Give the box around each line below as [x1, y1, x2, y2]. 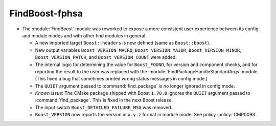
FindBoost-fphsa [9, 8, 83, 19]
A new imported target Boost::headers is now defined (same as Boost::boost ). [35, 40, 211, 46]
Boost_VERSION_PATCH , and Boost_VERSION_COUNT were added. [35, 54, 177, 60]
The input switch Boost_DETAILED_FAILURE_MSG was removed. [35, 104, 173, 110]
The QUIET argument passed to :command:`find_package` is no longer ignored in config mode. [35, 82, 235, 89]
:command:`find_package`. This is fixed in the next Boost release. [35, 97, 173, 103]
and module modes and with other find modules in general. [22, 32, 147, 38]
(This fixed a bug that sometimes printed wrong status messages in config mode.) [35, 76, 208, 82]
